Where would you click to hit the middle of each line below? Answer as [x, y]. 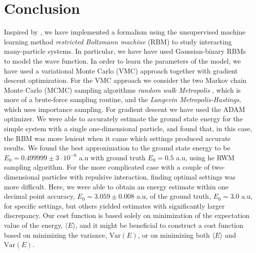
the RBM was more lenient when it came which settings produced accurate [117, 138]
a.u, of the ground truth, [174, 196]
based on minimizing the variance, [55, 235]
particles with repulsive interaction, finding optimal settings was [139, 177]
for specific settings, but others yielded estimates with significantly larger [114, 205]
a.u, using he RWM [205, 157]
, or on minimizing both [174, 235]
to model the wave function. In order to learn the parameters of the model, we [123, 60]
